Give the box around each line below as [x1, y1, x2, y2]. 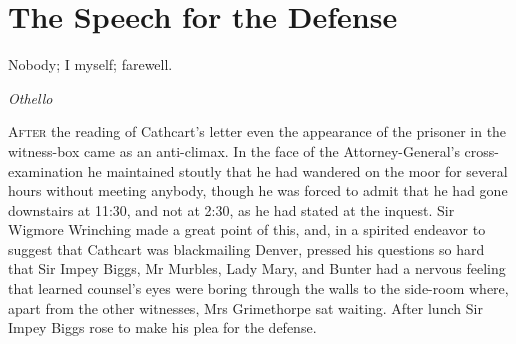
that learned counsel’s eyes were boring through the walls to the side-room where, [8, 278, 509, 299]
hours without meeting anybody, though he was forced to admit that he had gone [8, 180, 508, 201]
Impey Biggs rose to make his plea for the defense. [8, 317, 317, 338]
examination [8, 160, 84, 181]
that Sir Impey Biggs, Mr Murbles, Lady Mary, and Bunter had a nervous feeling [8, 258, 506, 279]
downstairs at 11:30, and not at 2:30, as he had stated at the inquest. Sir [8, 199, 455, 220]
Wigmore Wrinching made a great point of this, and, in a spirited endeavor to [8, 219, 486, 240]
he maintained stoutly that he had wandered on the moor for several [87, 160, 508, 181]
